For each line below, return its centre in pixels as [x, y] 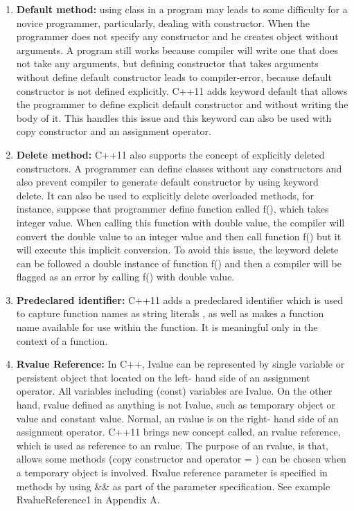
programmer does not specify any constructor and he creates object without [177, 36]
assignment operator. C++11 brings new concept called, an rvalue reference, [178, 432]
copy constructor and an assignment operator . [114, 131]
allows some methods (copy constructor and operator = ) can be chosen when [181, 459]
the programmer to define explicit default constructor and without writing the [182, 104]
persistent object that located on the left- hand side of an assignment [163, 377]
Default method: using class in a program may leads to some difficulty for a [182, 9]
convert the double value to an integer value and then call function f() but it [179, 236]
